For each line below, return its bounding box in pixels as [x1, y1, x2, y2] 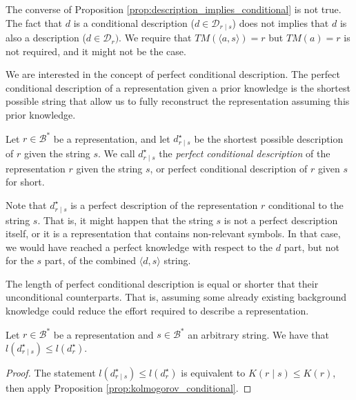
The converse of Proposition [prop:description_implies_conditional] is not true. [6, 2, 342, 16]
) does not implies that [232, 15, 329, 30]
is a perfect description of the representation [70, 197, 258, 212]
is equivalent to [181, 365, 246, 379]
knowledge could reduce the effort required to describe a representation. [6, 303, 309, 318]
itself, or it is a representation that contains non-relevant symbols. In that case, [6, 226, 341, 241]
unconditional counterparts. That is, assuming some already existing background [6, 290, 347, 304]
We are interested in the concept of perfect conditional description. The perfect [6, 67, 340, 81]
